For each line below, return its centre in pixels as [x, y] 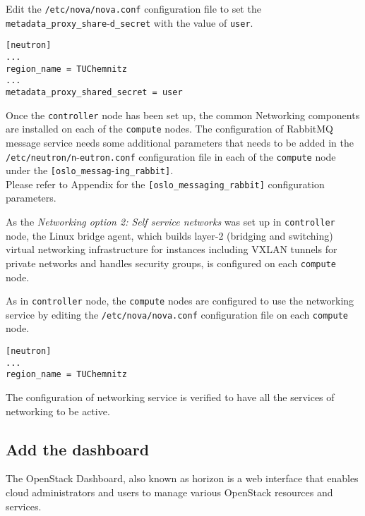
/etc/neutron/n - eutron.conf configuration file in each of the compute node [171, 156]
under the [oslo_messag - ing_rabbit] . [90, 170]
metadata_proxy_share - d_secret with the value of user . [130, 22]
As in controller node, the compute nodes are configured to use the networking [180, 301]
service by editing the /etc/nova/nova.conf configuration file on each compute [177, 314]
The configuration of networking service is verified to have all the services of [170, 397]
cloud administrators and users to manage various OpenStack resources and [169, 492]
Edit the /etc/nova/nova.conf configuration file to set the [133, 8]
